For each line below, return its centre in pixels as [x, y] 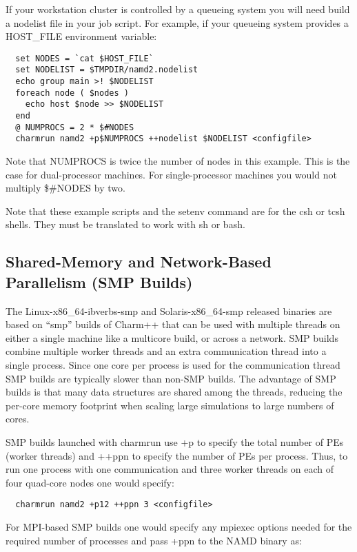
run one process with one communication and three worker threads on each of [170, 469]
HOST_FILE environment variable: [81, 36]
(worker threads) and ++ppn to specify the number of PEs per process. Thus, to [177, 455]
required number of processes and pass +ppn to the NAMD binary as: [154, 540]
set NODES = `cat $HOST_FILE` [84, 58]
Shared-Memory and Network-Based [139, 262]
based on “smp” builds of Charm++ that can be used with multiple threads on [173, 324]
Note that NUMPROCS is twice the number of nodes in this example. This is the [178, 161]
